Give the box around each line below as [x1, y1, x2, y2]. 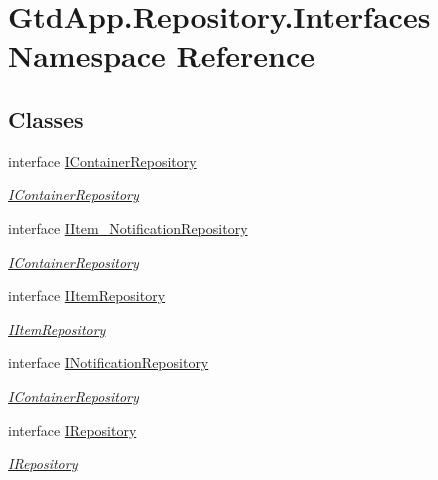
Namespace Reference [8, 35, 315, 76]
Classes [8, 103, 84, 134]
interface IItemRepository [8, 285, 166, 306]
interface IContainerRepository [8, 150, 197, 171]
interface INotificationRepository [8, 352, 209, 373]
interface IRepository [8, 419, 137, 440]
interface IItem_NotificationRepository [8, 217, 248, 238]
